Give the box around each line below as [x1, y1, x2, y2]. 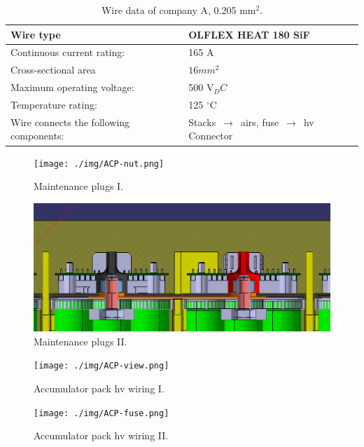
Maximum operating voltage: [10, 80, 134, 95]
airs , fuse [240, 114, 279, 129]
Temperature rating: [10, 97, 97, 111]
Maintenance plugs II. [34, 333, 127, 348]
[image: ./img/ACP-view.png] [34, 361, 169, 371]
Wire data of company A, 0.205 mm [101, 3, 256, 17]
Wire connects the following [10, 114, 130, 129]
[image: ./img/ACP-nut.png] [34, 158, 164, 169]
